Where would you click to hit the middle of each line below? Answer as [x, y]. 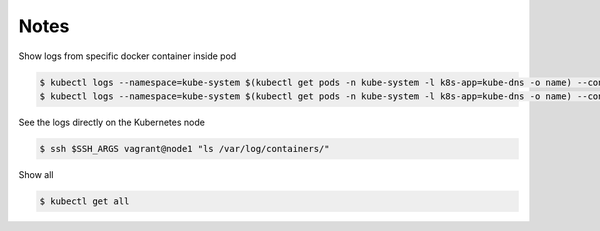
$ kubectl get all [84, 201]
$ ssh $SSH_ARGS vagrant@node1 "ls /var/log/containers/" [184, 148]
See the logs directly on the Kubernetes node [111, 122]
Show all [36, 174]
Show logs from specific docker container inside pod [127, 56]
